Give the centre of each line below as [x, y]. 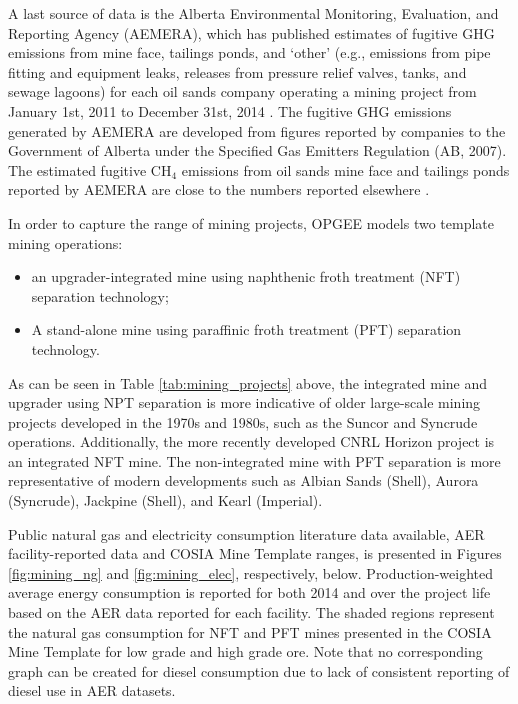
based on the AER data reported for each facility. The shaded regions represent [251, 612]
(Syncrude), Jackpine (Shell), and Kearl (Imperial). [165, 500]
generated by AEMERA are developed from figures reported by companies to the [257, 130]
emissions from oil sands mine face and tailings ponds [345, 169]
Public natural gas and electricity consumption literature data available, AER [246, 533]
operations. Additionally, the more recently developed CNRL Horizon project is [251, 441]
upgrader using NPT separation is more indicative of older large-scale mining [244, 402]
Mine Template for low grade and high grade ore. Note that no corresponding [245, 651]
